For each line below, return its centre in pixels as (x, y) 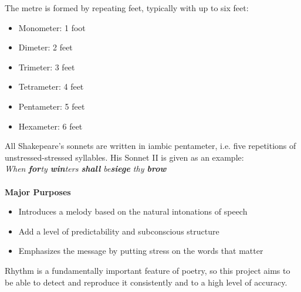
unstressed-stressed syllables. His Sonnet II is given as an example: (124, 157)
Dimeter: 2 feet (45, 47)
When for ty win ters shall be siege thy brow (86, 169)
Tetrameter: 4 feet (51, 86)
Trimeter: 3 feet (47, 67)
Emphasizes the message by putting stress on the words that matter (141, 251)
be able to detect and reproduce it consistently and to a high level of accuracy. (146, 282)
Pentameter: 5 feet (52, 106)
